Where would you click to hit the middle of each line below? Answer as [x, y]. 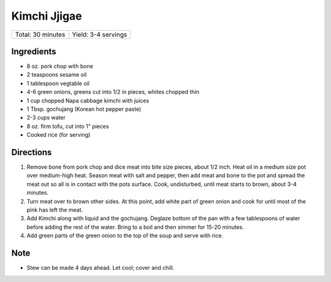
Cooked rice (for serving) [59, 135]
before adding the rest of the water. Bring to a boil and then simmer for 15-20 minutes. [135, 227]
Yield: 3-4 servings [100, 34]
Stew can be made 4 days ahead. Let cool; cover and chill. [101, 268]
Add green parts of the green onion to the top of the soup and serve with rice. [125, 235]
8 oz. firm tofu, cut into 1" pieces [68, 126]
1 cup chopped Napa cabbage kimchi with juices [88, 101]
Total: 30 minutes [40, 34]
